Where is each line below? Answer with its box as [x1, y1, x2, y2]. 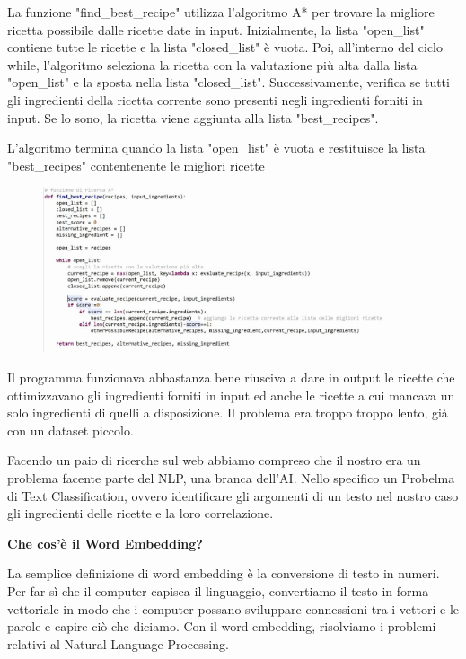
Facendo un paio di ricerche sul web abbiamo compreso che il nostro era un [7, 451, 421, 470]
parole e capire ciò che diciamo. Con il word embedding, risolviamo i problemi [7, 617, 436, 636]
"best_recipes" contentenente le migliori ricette [7, 155, 265, 174]
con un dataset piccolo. [7, 420, 134, 439]
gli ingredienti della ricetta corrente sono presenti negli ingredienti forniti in [7, 90, 423, 109]
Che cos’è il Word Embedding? [7, 533, 203, 552]
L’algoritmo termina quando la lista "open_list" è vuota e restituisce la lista [7, 138, 426, 157]
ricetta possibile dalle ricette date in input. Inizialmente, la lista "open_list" [7, 20, 425, 39]
